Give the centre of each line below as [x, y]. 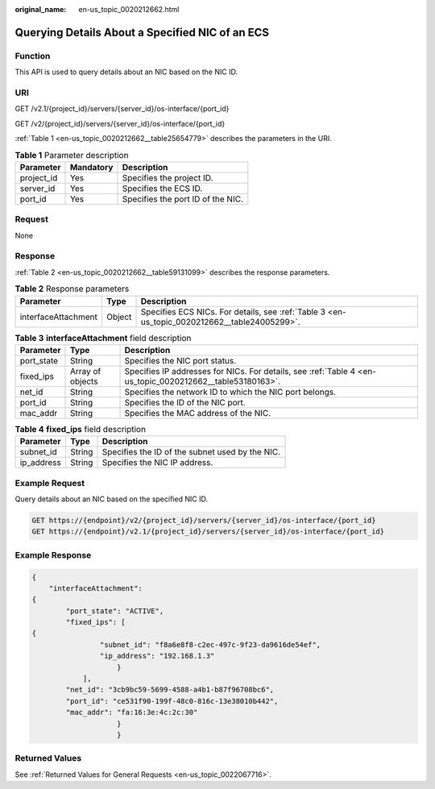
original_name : [41, 9]
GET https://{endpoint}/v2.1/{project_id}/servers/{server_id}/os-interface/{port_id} [208, 532]
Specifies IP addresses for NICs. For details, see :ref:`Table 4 [240, 371]
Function [33, 56]
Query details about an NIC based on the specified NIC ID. [112, 499]
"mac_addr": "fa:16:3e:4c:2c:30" [132, 712]
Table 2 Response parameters [72, 289]
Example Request [50, 483]
